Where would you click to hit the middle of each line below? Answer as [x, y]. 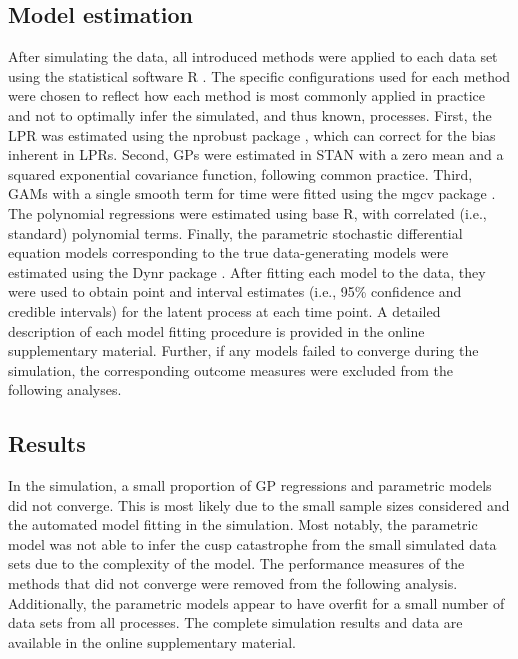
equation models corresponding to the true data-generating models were [228, 252]
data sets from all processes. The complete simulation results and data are [235, 622]
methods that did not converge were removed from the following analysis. [233, 583]
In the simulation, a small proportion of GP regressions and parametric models [250, 485]
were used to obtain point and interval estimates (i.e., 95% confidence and [235, 291]
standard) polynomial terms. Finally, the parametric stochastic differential [235, 232]
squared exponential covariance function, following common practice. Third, [240, 173]
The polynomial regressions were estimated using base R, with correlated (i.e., [247, 212]
